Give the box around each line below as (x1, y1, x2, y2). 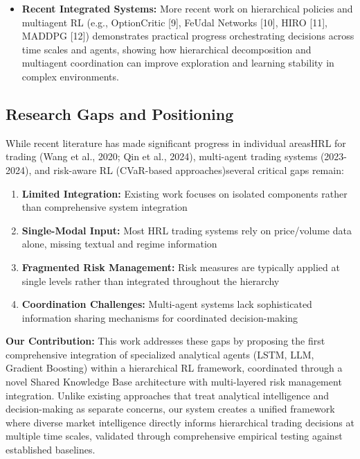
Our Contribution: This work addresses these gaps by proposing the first (6, 334, 325, 348)
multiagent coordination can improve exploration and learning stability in (21, 55, 334, 70)
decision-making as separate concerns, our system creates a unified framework (6, 401, 335, 416)
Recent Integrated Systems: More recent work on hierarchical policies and (21, 1, 353, 15)
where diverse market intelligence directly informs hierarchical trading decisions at (6, 415, 354, 429)
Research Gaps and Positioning (6, 103, 234, 124)
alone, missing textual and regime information (21, 236, 217, 251)
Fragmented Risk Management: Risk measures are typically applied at (21, 259, 340, 274)
